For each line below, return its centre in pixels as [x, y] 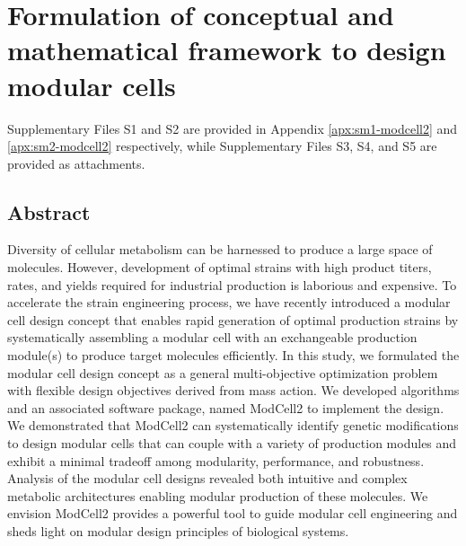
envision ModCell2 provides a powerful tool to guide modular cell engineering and [233, 513]
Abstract [49, 211]
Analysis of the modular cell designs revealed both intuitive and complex [207, 478]
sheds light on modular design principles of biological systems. [178, 530]
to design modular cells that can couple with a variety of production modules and [232, 443]
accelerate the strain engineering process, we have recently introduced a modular [229, 302]
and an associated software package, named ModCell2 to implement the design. [226, 407]
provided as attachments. [76, 163]
